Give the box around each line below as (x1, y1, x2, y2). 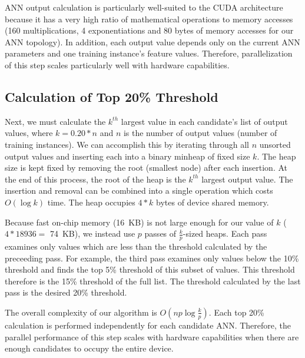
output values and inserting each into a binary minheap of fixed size (5, 150, 250, 162)
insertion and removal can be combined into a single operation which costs (5, 184, 273, 197)
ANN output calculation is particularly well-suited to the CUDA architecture (5, 1, 283, 13)
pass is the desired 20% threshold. (5, 286, 127, 299)
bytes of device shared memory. (156, 195, 269, 208)
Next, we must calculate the (5, 115, 106, 127)
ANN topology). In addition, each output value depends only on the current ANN (5, 35, 300, 48)
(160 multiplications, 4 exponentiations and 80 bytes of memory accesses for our (5, 24, 294, 37)
